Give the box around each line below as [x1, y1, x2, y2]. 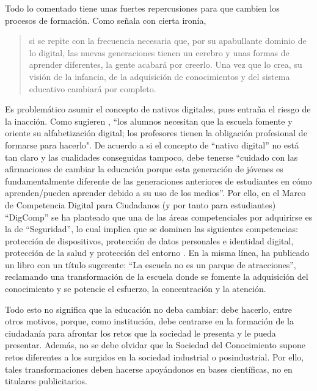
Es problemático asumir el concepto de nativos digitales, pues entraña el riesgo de [5, 103, 311, 115]
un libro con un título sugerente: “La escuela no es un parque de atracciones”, [5, 258, 296, 271]
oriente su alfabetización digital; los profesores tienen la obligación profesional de [5, 126, 307, 139]
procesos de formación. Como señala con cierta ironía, [5, 13, 206, 26]
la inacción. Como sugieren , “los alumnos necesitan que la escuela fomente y [5, 114, 293, 127]
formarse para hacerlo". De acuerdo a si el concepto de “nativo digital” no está [5, 138, 299, 151]
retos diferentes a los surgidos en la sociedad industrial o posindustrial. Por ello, [5, 351, 304, 364]
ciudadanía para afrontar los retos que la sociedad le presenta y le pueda [5, 326, 276, 339]
